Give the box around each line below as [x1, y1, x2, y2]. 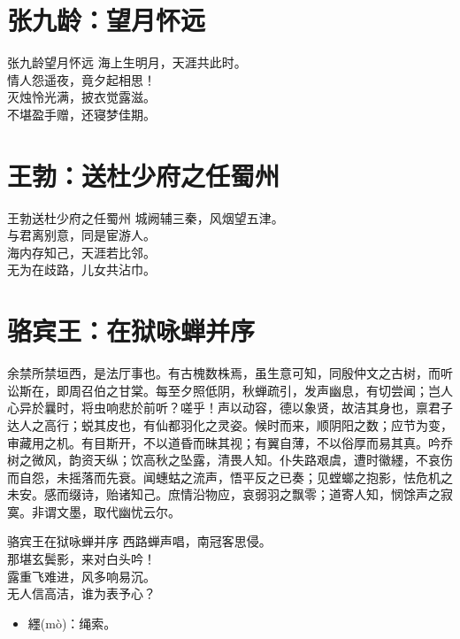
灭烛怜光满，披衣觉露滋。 [7, 88, 156, 106]
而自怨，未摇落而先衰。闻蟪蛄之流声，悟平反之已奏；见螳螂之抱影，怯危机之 [7, 467, 453, 486]
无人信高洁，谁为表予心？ [7, 584, 156, 603]
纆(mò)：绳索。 [27, 613, 117, 632]
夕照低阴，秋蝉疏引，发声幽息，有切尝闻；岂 [180, 381, 441, 399]
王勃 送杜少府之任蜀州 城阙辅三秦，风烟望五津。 [7, 208, 284, 227]
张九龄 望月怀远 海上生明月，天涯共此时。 [7, 53, 247, 72]
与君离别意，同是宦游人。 [7, 226, 156, 244]
